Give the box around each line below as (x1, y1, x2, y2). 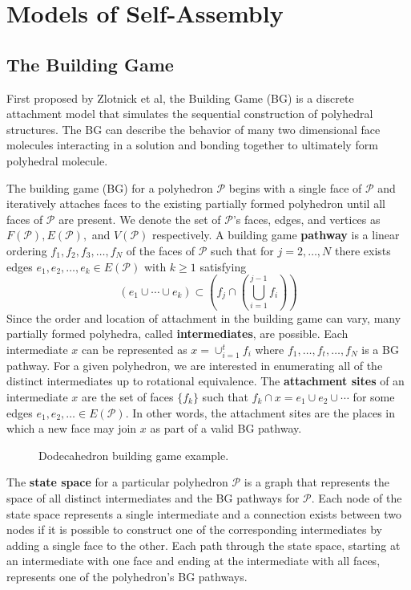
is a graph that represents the (244, 474, 390, 490)
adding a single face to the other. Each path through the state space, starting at (6, 536, 401, 553)
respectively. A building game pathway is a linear (152, 226, 400, 243)
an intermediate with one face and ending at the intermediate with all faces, (6, 552, 381, 569)
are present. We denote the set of (58, 210, 221, 227)
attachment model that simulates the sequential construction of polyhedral (6, 105, 373, 122)
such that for (211, 242, 274, 258)
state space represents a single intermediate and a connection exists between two (6, 505, 401, 522)
